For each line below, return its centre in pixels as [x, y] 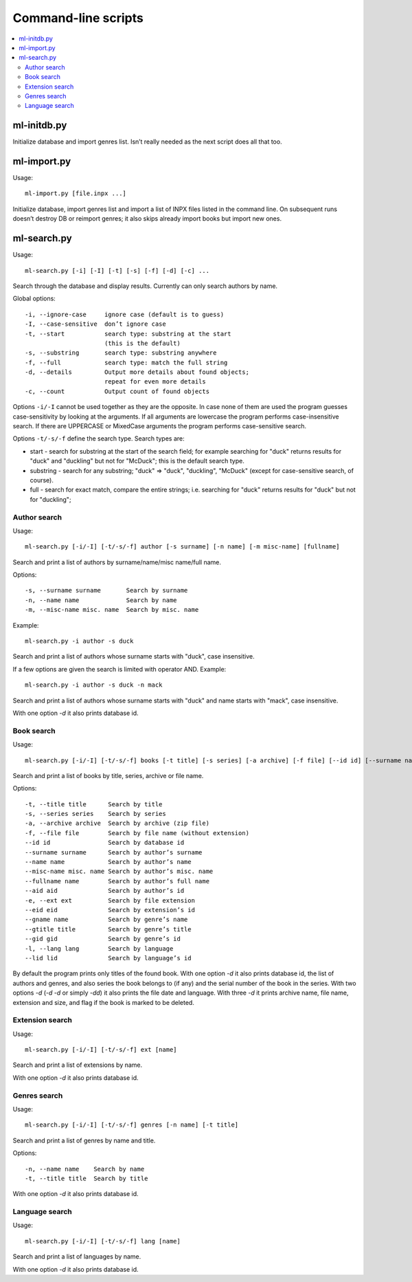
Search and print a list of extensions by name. [78, 1065]
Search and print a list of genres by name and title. [84, 1140]
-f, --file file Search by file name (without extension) [137, 833]
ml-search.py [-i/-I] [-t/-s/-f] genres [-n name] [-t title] [132, 1125]
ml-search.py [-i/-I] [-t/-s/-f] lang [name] [103, 1241]
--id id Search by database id [105, 843]
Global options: [34, 298]
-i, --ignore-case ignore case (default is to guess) [125, 314]
